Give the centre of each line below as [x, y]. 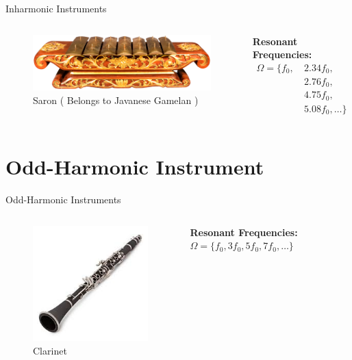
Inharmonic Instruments [56, 8]
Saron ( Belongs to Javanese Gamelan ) [116, 100]
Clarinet [50, 350]
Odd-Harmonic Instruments [63, 199]
